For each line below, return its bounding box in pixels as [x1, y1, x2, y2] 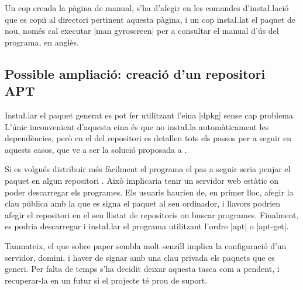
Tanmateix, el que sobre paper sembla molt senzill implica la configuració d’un [5, 239, 287, 251]
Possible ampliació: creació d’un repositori [5, 64, 266, 82]
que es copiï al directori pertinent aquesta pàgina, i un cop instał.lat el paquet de [5, 13, 296, 25]
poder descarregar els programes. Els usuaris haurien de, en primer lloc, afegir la [5, 186, 294, 198]
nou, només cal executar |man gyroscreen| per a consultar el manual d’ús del [5, 25, 279, 37]
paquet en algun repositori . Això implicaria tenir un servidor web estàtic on [5, 174, 278, 186]
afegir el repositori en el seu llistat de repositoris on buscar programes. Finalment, [5, 208, 299, 221]
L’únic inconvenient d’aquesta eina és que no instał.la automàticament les [5, 120, 269, 132]
